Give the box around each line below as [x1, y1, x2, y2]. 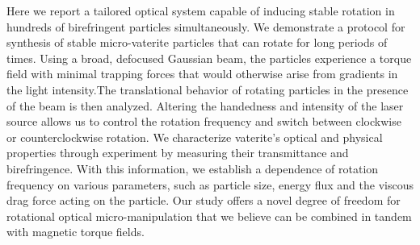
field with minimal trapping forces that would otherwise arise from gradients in [6, 65, 398, 82]
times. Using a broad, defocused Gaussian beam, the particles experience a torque [6, 49, 412, 66]
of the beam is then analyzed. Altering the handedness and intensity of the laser [6, 97, 404, 114]
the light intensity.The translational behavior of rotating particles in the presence [6, 81, 409, 98]
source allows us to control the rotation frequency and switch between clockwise [6, 113, 401, 130]
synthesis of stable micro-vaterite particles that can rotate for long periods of [6, 34, 388, 51]
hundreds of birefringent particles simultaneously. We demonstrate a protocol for [6, 18, 405, 35]
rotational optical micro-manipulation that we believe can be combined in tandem [6, 207, 412, 224]
